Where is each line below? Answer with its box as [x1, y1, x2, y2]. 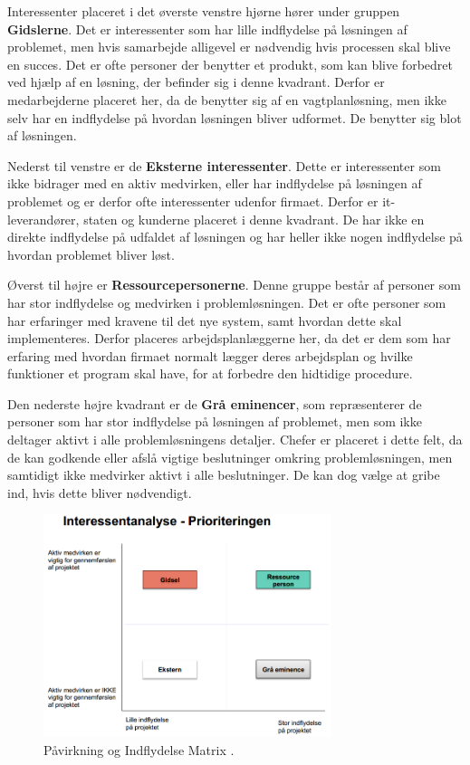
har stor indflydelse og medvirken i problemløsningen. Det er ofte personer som [7, 292, 446, 311]
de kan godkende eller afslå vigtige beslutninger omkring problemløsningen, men [7, 447, 453, 466]
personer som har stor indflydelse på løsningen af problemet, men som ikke [7, 412, 422, 431]
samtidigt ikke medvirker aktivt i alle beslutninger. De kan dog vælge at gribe [7, 465, 440, 484]
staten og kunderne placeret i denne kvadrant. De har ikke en [83, 209, 425, 228]
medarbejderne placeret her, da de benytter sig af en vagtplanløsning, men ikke [7, 90, 446, 109]
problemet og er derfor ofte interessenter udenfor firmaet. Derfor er [7, 191, 379, 210]
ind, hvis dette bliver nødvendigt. [7, 483, 192, 502]
